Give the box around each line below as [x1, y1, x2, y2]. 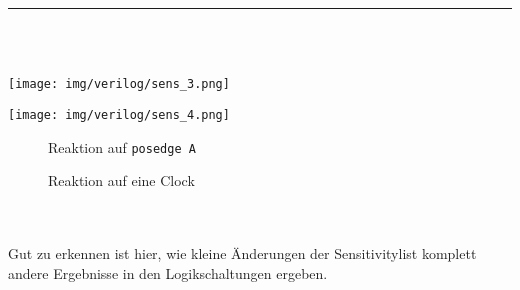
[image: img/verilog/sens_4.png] [8, 108, 230, 123]
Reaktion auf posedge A [48, 136, 196, 157]
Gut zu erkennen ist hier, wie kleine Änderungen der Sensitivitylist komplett [8, 243, 477, 264]
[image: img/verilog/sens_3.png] [8, 77, 230, 92]
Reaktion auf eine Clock [48, 170, 195, 191]
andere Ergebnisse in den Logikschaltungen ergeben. [8, 262, 328, 283]
